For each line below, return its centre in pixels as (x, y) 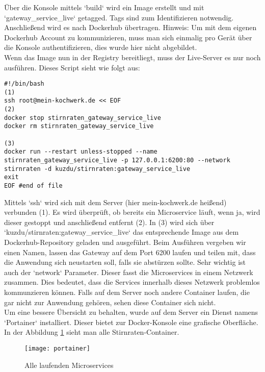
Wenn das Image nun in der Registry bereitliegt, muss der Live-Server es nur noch (132, 57)
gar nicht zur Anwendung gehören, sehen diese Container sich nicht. (110, 302)
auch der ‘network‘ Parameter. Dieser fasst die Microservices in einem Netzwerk (129, 272)
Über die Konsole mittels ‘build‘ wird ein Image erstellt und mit (104, 7)
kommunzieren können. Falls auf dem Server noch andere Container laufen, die (127, 292)
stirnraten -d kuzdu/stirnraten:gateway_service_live (97, 169)
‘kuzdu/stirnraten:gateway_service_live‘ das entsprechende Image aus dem (122, 232)
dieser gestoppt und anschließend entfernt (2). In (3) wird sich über (109, 222)
